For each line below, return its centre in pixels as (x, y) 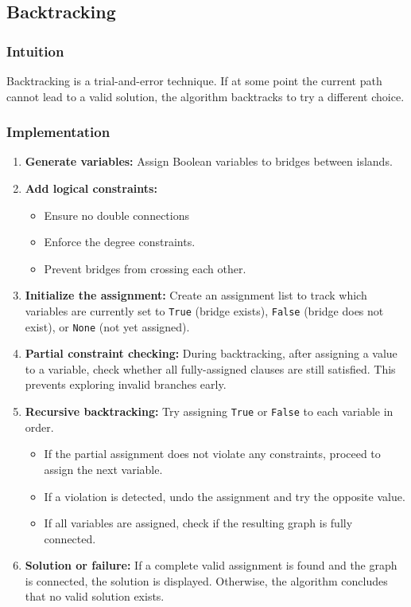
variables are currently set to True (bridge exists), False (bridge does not (204, 310)
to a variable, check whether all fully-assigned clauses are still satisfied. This (210, 368)
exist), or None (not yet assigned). (107, 326)
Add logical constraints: (91, 188)
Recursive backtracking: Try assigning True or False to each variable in (209, 411)
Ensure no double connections (116, 215)
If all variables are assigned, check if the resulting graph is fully (198, 523)
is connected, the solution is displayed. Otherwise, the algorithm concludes (206, 580)
